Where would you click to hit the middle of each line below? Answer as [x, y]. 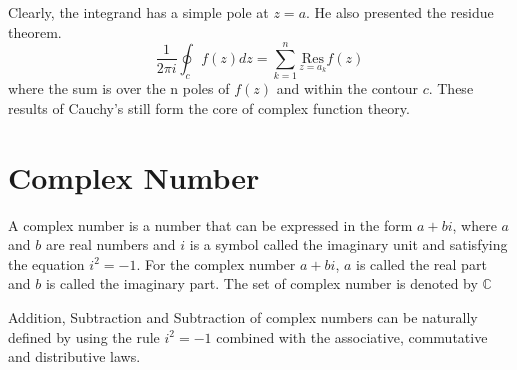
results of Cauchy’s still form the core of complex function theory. [209, 107]
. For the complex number [216, 263]
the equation [46, 263]
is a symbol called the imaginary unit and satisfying [348, 244]
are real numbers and [110, 244]
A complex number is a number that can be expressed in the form [210, 224]
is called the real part [421, 263]
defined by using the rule [84, 336]
